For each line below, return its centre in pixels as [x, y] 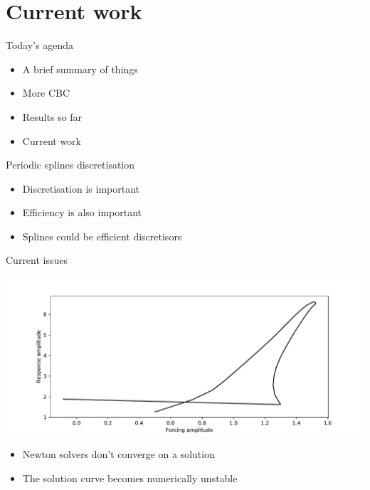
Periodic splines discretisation [70, 165]
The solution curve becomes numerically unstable [130, 478]
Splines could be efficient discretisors [102, 236]
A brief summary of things [80, 69]
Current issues [37, 260]
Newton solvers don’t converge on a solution [118, 454]
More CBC [46, 93]
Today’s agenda [39, 45]
